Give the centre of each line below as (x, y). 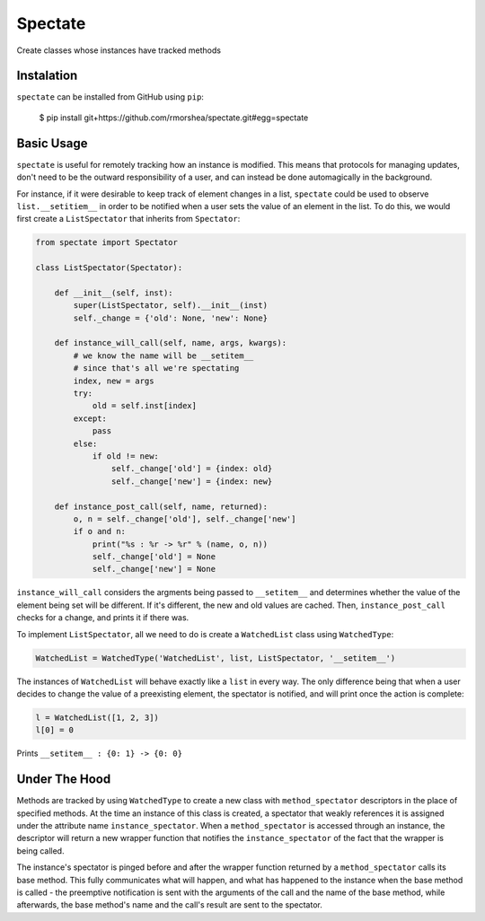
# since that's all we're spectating (156, 368)
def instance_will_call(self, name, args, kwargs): (171, 343)
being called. (40, 851)
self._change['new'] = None (154, 569)
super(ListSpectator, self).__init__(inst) (171, 306)
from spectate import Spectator (107, 243)
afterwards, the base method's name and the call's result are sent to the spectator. (169, 905)
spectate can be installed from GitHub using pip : (110, 97)
